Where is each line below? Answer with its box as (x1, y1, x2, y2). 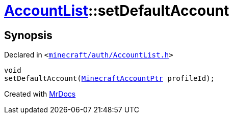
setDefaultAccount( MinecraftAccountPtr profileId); (4, 74, 215, 83)
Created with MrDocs (4, 90, 76, 99)
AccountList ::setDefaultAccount (4, 2, 229, 19)
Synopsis (4, 28, 53, 42)
